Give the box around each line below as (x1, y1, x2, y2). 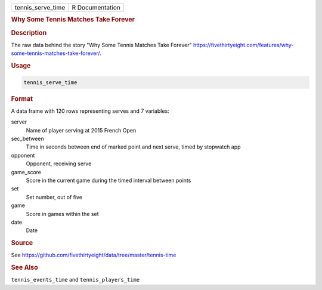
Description (11, 29, 47, 37)
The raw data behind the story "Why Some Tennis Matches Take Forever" (11, 41, 192, 48)
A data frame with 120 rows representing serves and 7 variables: (11, 107, 169, 115)
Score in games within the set (26, 210, 99, 217)
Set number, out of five (26, 193, 83, 200)
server (11, 118, 27, 125)
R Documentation (72, 4, 120, 11)
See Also (11, 263, 38, 272)
